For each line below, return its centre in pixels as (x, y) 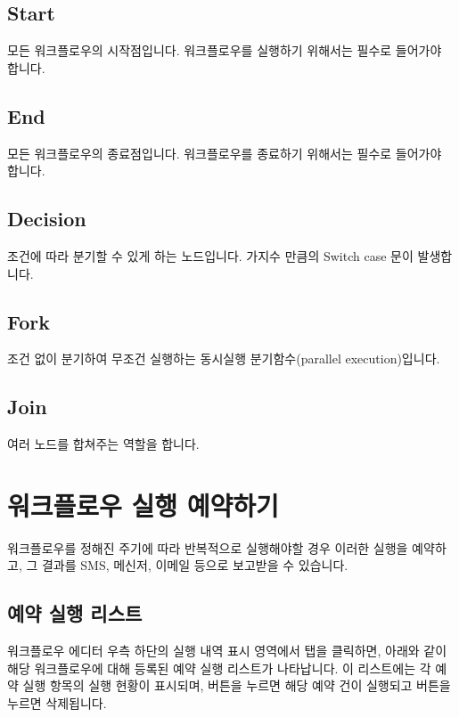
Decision (47, 219)
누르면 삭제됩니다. (57, 703)
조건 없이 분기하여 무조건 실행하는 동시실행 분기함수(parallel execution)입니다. (224, 358)
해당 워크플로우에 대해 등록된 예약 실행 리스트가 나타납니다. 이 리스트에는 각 (219, 668)
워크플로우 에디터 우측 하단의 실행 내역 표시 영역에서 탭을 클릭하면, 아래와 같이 (227, 651)
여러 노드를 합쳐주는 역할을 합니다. (103, 444)
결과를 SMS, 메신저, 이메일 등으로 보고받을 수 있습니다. (195, 565)
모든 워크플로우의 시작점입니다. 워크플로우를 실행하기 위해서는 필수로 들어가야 (225, 50)
